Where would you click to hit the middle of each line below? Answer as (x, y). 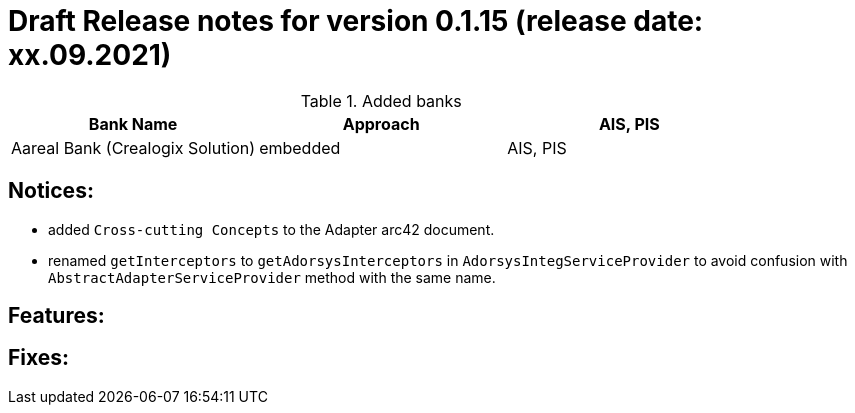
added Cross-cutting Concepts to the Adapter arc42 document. (271, 229)
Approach (381, 123)
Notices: (51, 191)
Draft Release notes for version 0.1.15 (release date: (356, 21)
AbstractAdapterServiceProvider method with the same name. (272, 277)
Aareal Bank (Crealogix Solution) (133, 147)
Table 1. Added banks (381, 100)
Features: (56, 316)
